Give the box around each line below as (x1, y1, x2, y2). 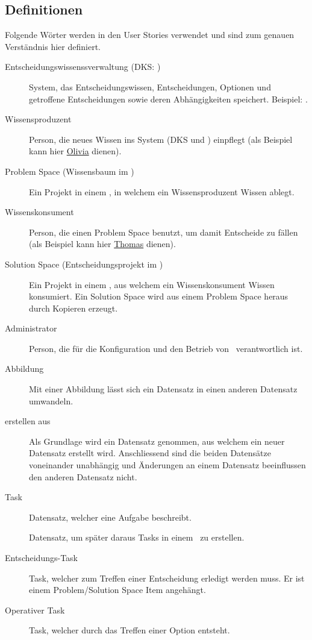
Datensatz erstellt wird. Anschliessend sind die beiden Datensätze (29, 447, 271, 459)
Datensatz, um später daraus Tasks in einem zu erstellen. (29, 531, 245, 544)
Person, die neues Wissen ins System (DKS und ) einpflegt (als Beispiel (29, 133, 293, 145)
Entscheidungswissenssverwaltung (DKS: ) (5, 60, 161, 73)
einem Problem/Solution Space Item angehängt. (29, 583, 206, 596)
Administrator (5, 322, 57, 334)
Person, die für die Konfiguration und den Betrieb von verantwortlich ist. (29, 342, 303, 354)
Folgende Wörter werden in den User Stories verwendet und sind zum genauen (5, 28, 295, 41)
